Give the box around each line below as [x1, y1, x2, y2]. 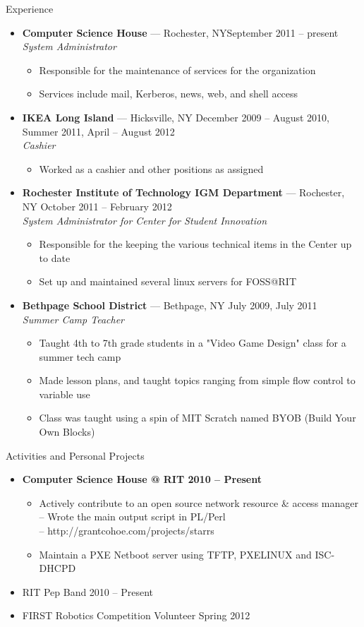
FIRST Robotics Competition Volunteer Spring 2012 [22, 608, 250, 623]
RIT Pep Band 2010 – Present [22, 584, 154, 599]
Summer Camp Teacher [22, 311, 125, 326]
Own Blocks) [39, 424, 95, 439]
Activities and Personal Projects [6, 448, 145, 462]
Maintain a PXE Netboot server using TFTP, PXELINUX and [39, 547, 312, 561]
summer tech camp [39, 349, 121, 364]
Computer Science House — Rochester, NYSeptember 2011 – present [22, 25, 339, 40]
